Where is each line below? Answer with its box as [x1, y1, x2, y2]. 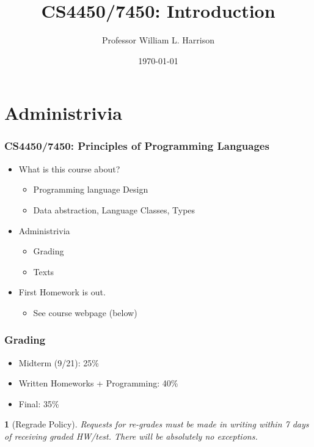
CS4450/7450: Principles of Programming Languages [4, 138, 269, 153]
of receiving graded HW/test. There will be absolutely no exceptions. [4, 430, 258, 443]
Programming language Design [33, 183, 148, 196]
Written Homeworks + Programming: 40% [18, 377, 178, 390]
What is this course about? [18, 162, 120, 175]
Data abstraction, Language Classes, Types [33, 203, 195, 216]
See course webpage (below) [33, 306, 137, 319]
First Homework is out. [18, 286, 106, 298]
